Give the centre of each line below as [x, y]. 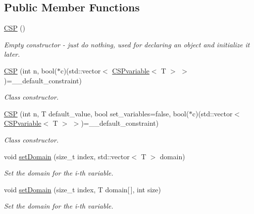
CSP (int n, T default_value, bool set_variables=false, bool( [97, 113]
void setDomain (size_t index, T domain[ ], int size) [82, 189]
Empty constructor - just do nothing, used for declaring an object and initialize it [127, 44]
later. [12, 54]
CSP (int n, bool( [31, 70]
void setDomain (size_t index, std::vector [67, 156]
